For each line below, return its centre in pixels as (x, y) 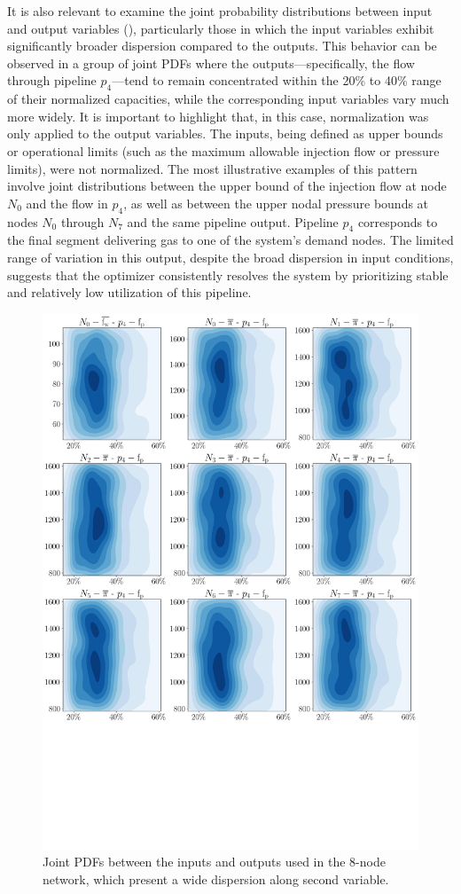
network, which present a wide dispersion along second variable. (216, 878)
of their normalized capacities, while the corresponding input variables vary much (228, 99)
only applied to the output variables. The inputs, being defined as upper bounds (225, 133)
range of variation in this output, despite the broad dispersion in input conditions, (230, 257)
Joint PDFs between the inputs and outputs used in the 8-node (214, 862)
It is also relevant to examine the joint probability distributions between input (220, 11)
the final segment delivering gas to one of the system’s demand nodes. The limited (230, 240)
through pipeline (52, 80)
